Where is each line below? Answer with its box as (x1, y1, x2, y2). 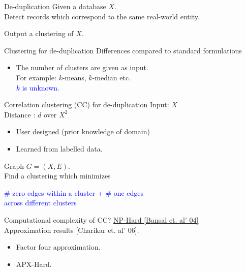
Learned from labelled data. (16, 143, 103, 154)
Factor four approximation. (16, 242, 101, 252)
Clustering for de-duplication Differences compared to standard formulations (4, 45, 242, 55)
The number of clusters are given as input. (16, 62, 148, 73)
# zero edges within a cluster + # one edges (4, 187, 144, 198)
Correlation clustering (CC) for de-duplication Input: (4, 99, 169, 110)
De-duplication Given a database (4, 1, 106, 11)
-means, (62, 72, 86, 82)
